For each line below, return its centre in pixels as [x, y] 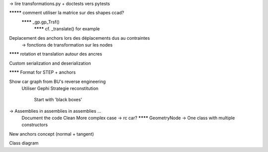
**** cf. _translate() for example [67, 29]
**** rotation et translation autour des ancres [56, 54]
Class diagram [24, 143]
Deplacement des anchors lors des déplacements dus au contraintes [79, 38]
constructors [35, 125]
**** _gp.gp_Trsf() [40, 22]
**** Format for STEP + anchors [42, 73]
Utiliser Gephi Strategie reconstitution [60, 88]
